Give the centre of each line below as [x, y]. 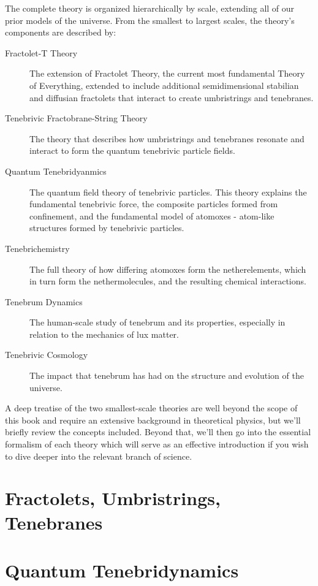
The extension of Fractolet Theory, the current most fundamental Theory [167, 73]
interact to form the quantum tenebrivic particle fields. [132, 150]
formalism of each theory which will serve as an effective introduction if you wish [157, 444]
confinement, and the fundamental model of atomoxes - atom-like [152, 215]
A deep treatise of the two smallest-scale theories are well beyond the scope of [151, 408]
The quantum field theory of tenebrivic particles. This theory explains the [168, 192]
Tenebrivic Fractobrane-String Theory [76, 118]
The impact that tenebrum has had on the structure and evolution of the [167, 375]
